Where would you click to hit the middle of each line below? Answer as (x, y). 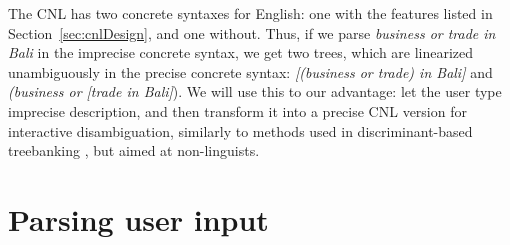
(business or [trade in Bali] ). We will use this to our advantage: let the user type (255, 91)
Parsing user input (138, 218)
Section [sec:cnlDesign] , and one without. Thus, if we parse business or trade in (252, 32)
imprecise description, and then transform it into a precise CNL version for (237, 110)
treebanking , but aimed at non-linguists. (134, 150)
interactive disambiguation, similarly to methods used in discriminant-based (240, 130)
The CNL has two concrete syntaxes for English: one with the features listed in (250, 13)
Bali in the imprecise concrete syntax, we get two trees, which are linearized (241, 52)
